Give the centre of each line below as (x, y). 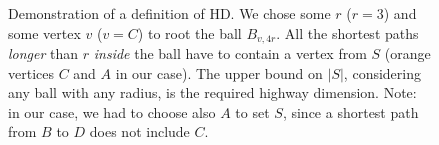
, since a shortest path (350, 111)
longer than (43, 53)
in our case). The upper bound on (219, 72)
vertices (31, 72)
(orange (407, 53)
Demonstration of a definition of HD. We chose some (169, 13)
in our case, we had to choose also (112, 111)
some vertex (44, 32)
